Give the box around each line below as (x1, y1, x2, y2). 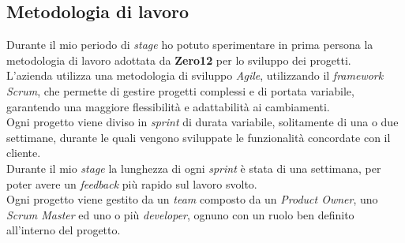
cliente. (6, 144, 41, 161)
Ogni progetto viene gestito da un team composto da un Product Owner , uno (6, 191, 378, 207)
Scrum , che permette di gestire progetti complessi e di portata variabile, (6, 82, 354, 99)
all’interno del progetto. (6, 222, 121, 238)
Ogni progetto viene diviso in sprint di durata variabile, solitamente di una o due (6, 114, 399, 130)
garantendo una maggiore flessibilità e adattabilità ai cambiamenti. (6, 98, 330, 114)
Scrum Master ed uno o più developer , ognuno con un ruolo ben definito (6, 206, 354, 222)
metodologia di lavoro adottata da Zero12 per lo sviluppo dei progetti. (6, 51, 351, 68)
